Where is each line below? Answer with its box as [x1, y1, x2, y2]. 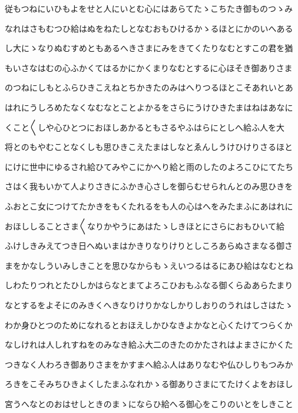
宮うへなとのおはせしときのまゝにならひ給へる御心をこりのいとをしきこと [5, 397, 293, 409]
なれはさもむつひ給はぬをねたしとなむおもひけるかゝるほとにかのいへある [5, 22, 293, 34]
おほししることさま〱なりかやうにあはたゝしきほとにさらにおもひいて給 [5, 219, 285, 232]
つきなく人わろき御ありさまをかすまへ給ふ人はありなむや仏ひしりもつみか [5, 358, 293, 370]
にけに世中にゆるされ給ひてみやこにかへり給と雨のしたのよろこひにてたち [5, 160, 293, 172]
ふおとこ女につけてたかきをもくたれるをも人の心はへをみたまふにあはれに [5, 199, 293, 212]
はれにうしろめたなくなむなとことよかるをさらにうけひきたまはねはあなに [5, 101, 293, 113]
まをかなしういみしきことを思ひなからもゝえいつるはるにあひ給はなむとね [5, 259, 293, 271]
